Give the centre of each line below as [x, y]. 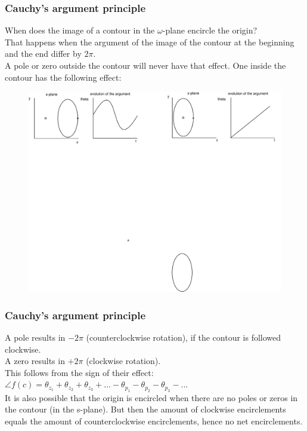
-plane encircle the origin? [210, 30]
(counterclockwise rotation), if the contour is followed [184, 337]
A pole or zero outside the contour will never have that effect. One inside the [145, 65]
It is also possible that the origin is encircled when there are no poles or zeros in [151, 397]
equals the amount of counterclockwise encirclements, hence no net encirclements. [154, 421]
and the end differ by [43, 54]
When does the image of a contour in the [80, 30]
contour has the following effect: [63, 77]
